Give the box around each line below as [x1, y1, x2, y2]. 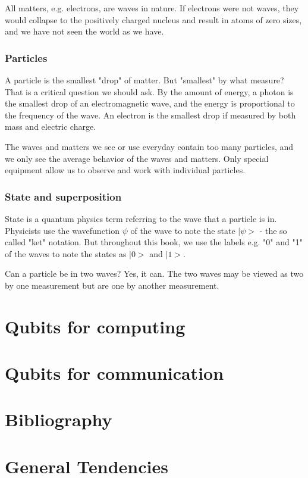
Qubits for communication [5, 361, 224, 385]
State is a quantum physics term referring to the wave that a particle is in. [5, 212, 277, 224]
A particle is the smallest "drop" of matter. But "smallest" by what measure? [5, 74, 284, 86]
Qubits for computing [5, 314, 186, 338]
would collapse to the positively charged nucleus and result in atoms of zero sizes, [5, 13, 302, 26]
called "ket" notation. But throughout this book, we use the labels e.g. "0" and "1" [5, 236, 303, 248]
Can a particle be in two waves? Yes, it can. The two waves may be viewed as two [5, 267, 304, 280]
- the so [259, 224, 287, 236]
